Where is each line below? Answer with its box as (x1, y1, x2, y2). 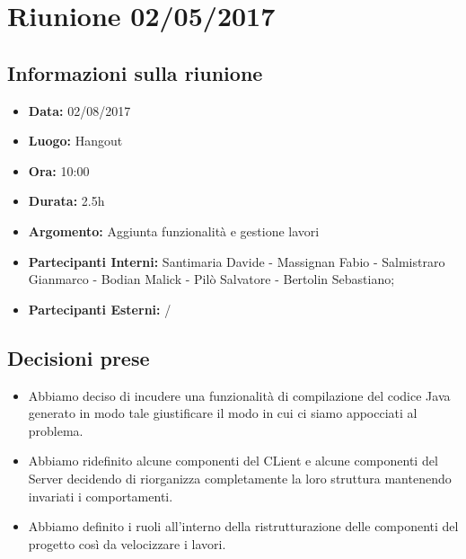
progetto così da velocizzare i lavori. (28, 534, 226, 553)
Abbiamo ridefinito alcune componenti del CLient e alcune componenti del (28, 451, 438, 470)
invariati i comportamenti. (28, 486, 173, 505)
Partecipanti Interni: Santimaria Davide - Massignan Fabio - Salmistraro (28, 252, 445, 271)
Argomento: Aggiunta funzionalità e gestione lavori (28, 221, 320, 240)
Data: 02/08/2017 (28, 101, 131, 120)
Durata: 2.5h (28, 191, 105, 210)
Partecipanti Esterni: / (28, 299, 171, 318)
